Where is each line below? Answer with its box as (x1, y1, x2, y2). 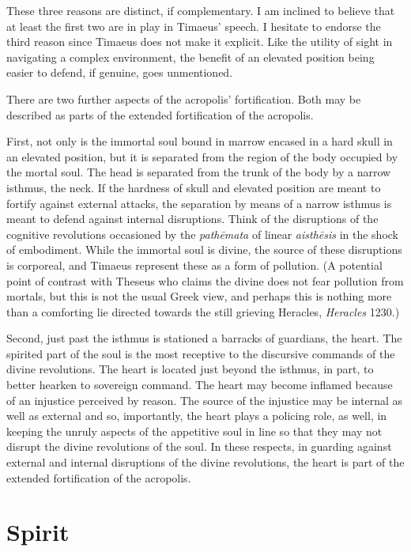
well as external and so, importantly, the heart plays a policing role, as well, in (6, 407, 387, 424)
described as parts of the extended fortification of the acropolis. (6, 106, 314, 123)
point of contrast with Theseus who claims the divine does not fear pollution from (6, 272, 404, 289)
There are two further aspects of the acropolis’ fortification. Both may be (6, 90, 361, 107)
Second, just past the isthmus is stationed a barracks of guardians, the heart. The (6, 330, 402, 346)
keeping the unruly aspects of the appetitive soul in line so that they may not (6, 422, 383, 439)
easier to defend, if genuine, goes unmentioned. (6, 64, 233, 81)
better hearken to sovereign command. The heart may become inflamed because (6, 376, 393, 393)
